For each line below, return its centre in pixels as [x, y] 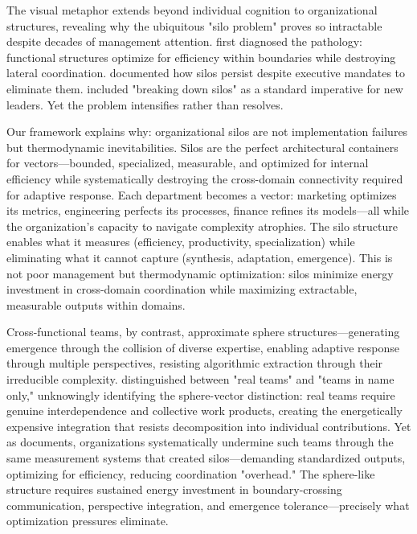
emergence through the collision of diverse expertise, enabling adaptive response [203, 347]
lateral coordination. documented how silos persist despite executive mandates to [206, 73]
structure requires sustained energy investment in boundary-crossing [174, 489]
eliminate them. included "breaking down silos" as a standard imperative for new [205, 88]
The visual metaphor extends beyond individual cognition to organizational [192, 10]
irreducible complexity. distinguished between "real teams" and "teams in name [200, 379]
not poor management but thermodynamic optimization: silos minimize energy [200, 273]
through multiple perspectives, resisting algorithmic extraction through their [195, 363]
